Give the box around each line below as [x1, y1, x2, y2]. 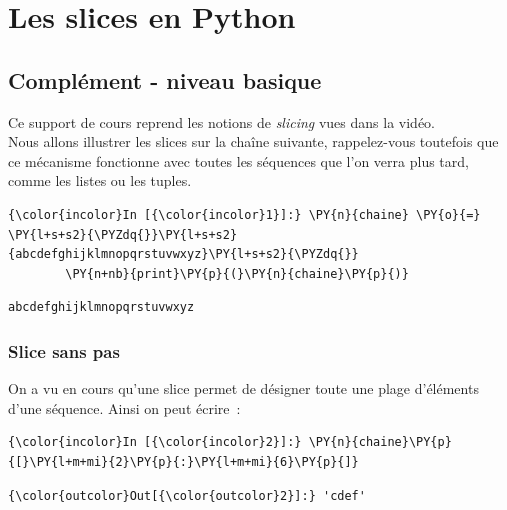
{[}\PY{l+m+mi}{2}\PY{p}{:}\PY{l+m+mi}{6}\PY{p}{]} [8, 454, 359, 469]
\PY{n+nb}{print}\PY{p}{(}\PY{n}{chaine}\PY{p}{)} [65, 266, 409, 281]
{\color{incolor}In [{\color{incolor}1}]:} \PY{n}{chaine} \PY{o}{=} [8, 207, 481, 222]
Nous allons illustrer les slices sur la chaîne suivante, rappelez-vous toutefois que [8, 131, 499, 152]
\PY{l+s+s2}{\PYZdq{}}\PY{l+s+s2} [8, 227, 238, 242]
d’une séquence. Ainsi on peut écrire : [8, 397, 241, 418]
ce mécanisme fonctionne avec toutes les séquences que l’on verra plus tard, [8, 150, 469, 171]
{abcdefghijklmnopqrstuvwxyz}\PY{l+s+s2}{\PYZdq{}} [8, 247, 359, 262]
